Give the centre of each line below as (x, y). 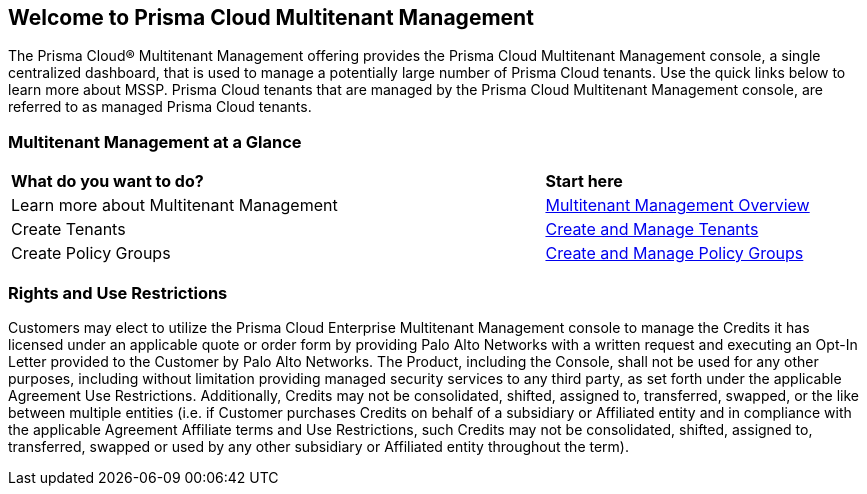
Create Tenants (68, 229)
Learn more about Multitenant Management (174, 205)
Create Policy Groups (91, 253)
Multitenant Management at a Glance (155, 141)
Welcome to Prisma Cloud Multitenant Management (271, 17)
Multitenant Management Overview (677, 205)
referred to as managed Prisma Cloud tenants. (160, 107)
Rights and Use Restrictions (118, 292)
